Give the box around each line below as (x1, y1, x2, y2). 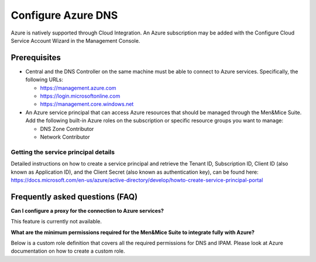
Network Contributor (40, 133, 90, 140)
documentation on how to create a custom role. (11, 247, 125, 254)
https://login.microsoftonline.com (40, 92, 121, 99)
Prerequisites (11, 53, 61, 63)
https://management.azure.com (40, 84, 116, 91)
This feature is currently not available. (11, 218, 102, 225)
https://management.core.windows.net (40, 101, 134, 108)
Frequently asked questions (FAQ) (11, 192, 138, 202)
